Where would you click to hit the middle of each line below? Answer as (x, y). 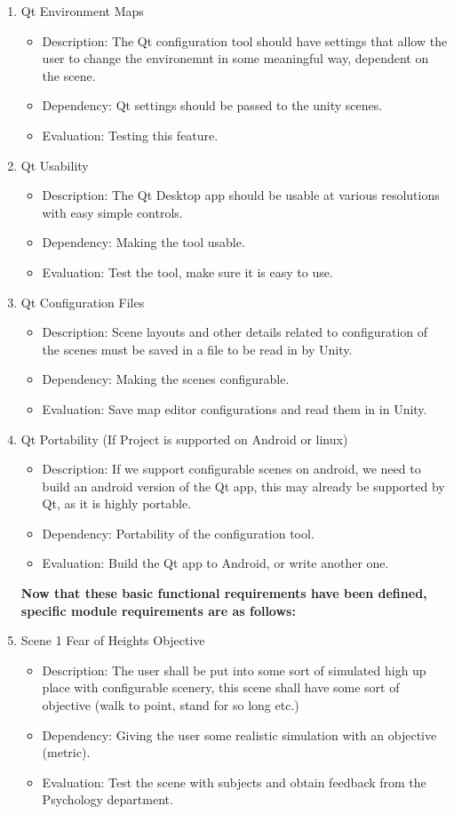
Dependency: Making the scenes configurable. (166, 379)
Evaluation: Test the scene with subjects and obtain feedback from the (234, 782)
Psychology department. (108, 799)
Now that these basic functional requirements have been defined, (224, 593)
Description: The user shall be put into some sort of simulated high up (234, 670)
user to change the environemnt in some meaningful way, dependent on (235, 58)
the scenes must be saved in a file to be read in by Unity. (197, 349)
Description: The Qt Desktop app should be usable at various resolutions (241, 195)
